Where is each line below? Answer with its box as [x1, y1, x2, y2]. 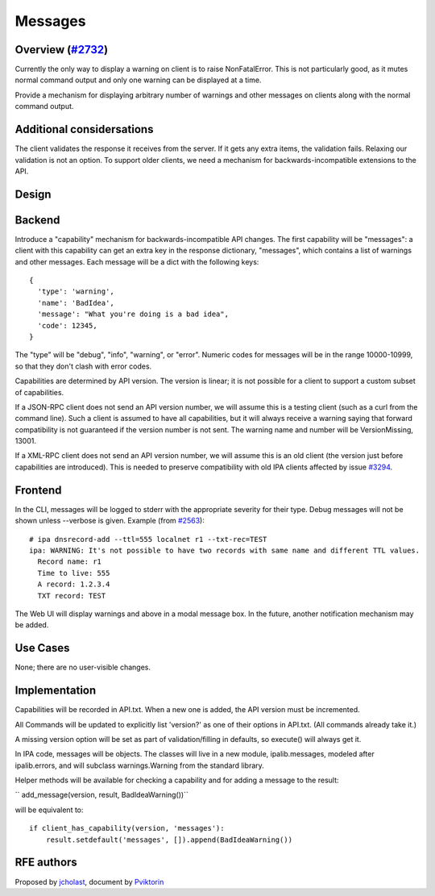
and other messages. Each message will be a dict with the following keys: [14, 256, 259, 266]
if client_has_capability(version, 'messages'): [29, 823, 225, 833]
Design [14, 187, 52, 201]
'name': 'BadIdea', [37, 298, 114, 307]
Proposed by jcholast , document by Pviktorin [14, 877, 164, 886]
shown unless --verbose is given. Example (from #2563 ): [14, 516, 205, 526]
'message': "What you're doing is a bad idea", [37, 310, 230, 319]
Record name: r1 [37, 557, 102, 566]
